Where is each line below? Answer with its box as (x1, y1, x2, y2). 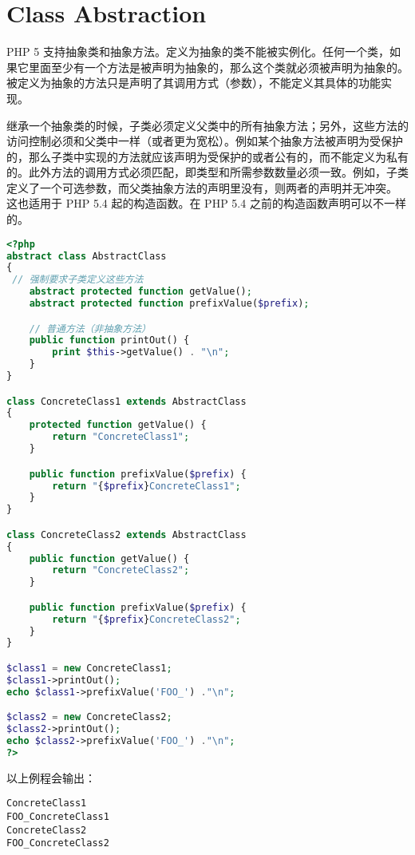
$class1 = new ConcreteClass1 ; (6, 662, 172, 674)
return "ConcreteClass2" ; (52, 564, 190, 576)
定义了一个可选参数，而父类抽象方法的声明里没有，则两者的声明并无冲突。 (6, 179, 397, 196)
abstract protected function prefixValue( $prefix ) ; (29, 298, 310, 310)
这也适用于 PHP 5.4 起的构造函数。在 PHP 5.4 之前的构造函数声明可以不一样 (6, 195, 406, 212)
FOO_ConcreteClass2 (6, 837, 109, 849)
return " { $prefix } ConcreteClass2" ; (52, 613, 241, 625)
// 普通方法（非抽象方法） (29, 323, 151, 334)
